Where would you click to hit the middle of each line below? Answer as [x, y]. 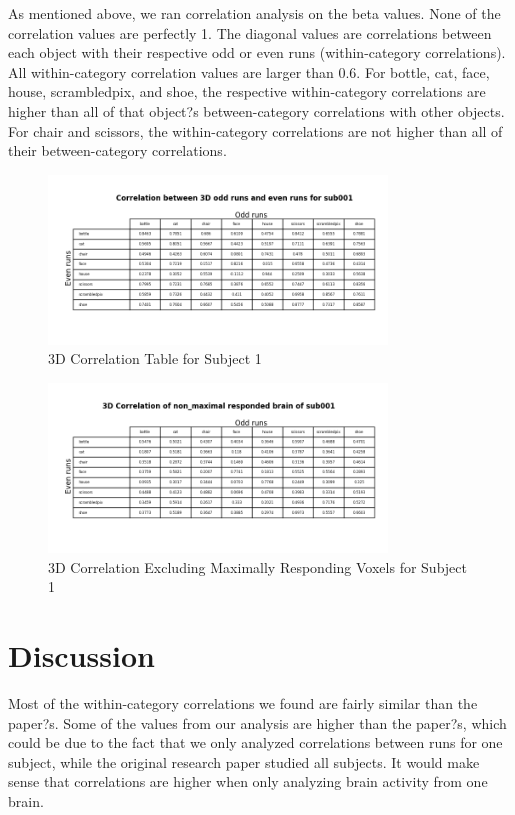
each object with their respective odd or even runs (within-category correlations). [257, 52]
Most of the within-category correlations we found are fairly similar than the [243, 703]
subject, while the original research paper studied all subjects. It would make [244, 761]
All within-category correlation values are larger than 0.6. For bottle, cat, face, [249, 71]
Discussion [81, 655]
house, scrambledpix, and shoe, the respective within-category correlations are [247, 91]
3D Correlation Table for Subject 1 [155, 358]
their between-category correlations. [117, 150]
